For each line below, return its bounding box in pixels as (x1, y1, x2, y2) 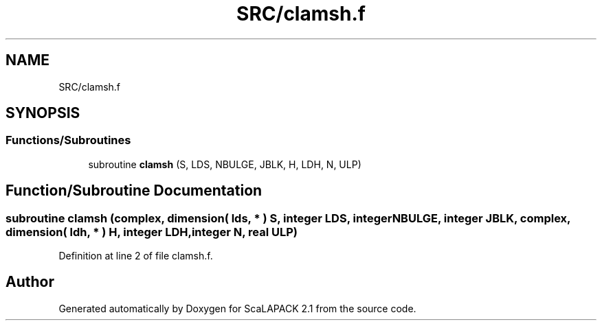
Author (5, 273, 54, 291)
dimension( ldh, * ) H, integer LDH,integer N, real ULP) (5, 224, 298, 239)
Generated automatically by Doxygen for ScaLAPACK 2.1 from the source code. (58, 302, 416, 314)
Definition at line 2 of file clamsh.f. (58, 250, 213, 262)
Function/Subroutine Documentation (5, 182, 263, 200)
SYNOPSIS (5, 104, 80, 122)
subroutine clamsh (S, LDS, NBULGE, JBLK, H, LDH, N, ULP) (88, 158, 361, 170)
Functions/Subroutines (5, 133, 131, 148)
